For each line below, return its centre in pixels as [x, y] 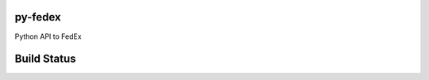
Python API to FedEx [48, 36]
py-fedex [38, 17]
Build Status [45, 59]
